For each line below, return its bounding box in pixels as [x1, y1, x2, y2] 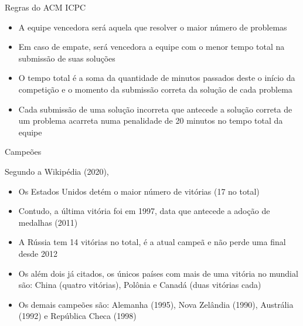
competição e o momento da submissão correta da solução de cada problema [18, 83, 292, 95]
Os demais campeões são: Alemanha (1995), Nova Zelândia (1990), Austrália [18, 298, 294, 310]
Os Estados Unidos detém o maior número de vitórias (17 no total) [18, 185, 260, 197]
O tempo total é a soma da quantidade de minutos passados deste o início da [18, 72, 295, 84]
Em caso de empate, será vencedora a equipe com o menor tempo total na [18, 40, 285, 53]
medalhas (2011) [18, 216, 78, 228]
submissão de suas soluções [18, 52, 115, 64]
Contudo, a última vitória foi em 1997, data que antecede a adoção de [18, 205, 270, 217]
